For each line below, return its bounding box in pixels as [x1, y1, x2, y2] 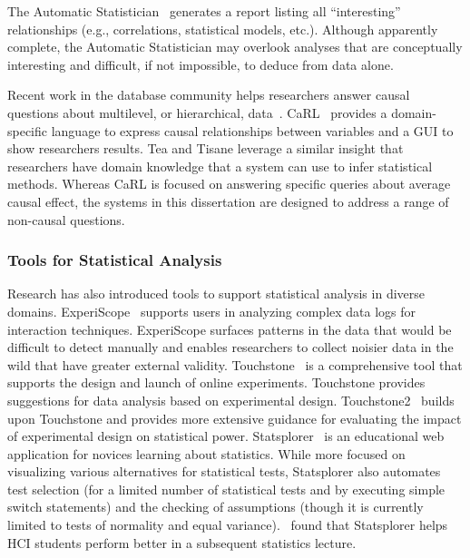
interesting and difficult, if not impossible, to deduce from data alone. [7, 54, 394, 73]
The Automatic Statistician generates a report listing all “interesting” [7, 2, 401, 20]
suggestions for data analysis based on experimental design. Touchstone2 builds [7, 390, 455, 409]
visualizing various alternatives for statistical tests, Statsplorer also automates [7, 462, 441, 481]
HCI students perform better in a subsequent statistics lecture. [7, 533, 357, 552]
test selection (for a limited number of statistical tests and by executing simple [7, 479, 446, 498]
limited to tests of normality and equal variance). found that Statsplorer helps [7, 515, 448, 534]
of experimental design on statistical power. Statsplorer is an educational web [7, 426, 445, 445]
